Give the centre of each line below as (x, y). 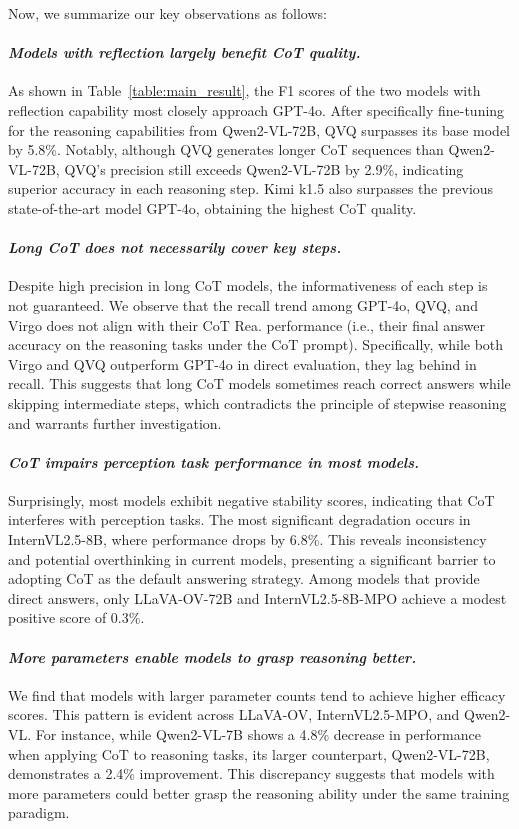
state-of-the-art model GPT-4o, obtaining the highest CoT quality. (212, 207)
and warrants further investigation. (115, 422)
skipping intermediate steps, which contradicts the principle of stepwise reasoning (257, 402)
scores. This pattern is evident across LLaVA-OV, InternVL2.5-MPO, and (234, 714)
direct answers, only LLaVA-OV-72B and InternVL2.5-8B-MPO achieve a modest (257, 597)
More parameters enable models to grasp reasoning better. (212, 656)
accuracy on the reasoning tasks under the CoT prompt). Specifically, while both (256, 344)
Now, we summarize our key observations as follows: (167, 13)
